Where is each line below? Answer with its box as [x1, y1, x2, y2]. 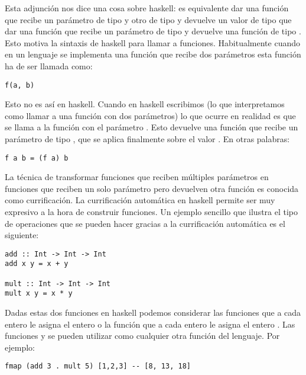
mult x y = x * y [5, 289, 73, 298]
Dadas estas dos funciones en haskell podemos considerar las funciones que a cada [5, 306, 301, 319]
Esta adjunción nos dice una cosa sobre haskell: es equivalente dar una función [5, 2, 289, 14]
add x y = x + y [5, 259, 69, 268]
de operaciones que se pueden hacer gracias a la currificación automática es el [5, 217, 285, 229]
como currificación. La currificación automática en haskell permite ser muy [5, 194, 275, 206]
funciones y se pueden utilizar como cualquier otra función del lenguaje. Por [5, 329, 280, 342]
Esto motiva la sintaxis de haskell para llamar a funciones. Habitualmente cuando [5, 36, 300, 49]
